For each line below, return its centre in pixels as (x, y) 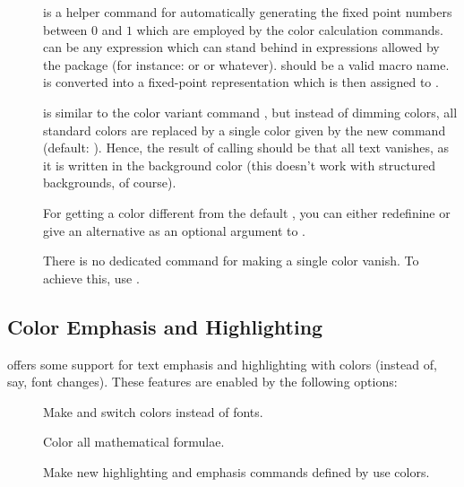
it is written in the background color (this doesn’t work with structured (240, 165)
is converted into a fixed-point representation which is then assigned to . (241, 82)
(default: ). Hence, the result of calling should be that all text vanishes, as (246, 148)
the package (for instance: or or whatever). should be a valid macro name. (246, 64)
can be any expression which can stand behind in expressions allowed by (241, 47)
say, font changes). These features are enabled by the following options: (202, 382)
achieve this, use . (91, 278)
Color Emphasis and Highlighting (165, 326)
